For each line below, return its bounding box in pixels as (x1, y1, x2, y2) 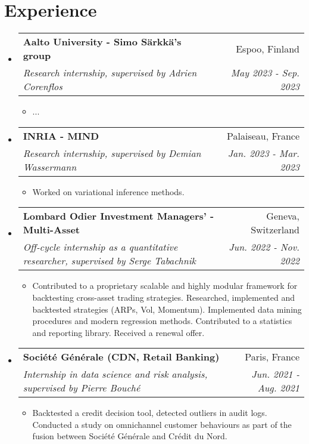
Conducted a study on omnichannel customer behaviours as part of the (32, 418, 292, 430)
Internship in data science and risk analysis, (23, 367, 208, 381)
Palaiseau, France (227, 128, 299, 143)
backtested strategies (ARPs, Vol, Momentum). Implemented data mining (32, 303, 302, 315)
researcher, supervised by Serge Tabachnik (23, 254, 196, 268)
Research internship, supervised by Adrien (23, 66, 197, 80)
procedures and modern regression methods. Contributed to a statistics (32, 314, 292, 327)
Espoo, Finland (236, 41, 299, 55)
